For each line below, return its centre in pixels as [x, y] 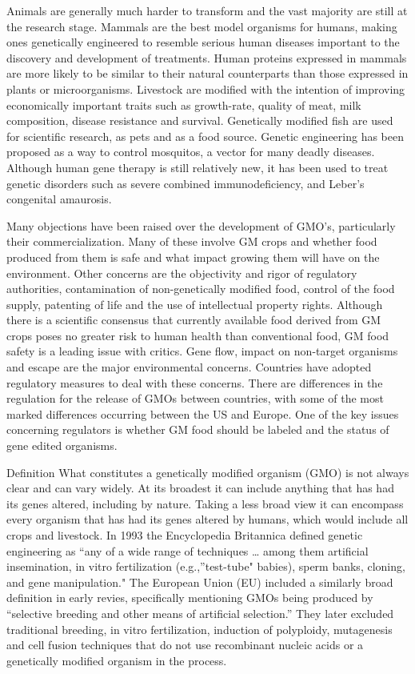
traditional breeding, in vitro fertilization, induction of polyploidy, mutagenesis [200, 629]
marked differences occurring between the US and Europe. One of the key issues [203, 413]
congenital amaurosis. [59, 199]
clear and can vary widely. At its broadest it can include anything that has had [200, 488]
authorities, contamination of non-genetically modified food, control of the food [201, 289]
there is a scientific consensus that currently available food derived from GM [194, 320]
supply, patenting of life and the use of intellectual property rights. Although [195, 304]
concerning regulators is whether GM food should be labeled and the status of [198, 429]
